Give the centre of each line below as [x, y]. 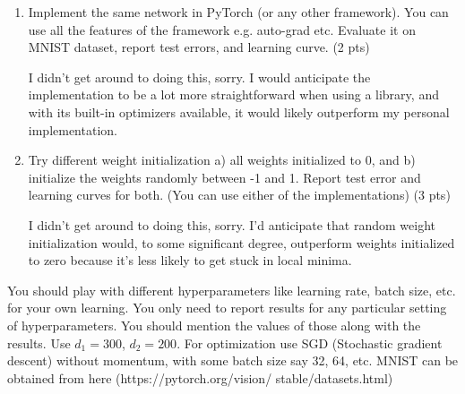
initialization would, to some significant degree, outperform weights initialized [241, 242]
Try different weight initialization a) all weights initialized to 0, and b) [222, 160]
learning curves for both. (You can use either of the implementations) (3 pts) [239, 195]
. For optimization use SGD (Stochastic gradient [310, 343]
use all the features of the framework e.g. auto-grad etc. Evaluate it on [222, 29]
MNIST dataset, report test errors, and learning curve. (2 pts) [199, 47]
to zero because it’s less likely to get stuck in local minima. [190, 260]
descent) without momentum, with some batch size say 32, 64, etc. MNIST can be [233, 360]
